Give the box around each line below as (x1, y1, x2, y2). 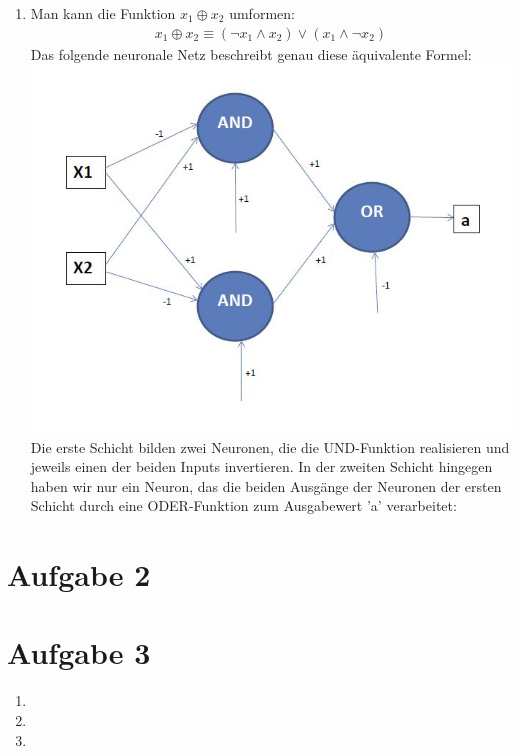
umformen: (229, 3, 295, 23)
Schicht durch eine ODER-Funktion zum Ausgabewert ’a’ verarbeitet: (30, 495, 457, 516)
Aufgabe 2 (7, 554, 151, 595)
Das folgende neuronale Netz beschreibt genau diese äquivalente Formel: (30, 43, 472, 64)
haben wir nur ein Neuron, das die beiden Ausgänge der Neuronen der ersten (30, 475, 502, 496)
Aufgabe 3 (7, 632, 151, 673)
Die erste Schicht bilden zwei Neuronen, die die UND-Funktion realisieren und (30, 436, 510, 457)
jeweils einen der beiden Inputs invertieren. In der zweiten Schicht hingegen (30, 456, 493, 477)
